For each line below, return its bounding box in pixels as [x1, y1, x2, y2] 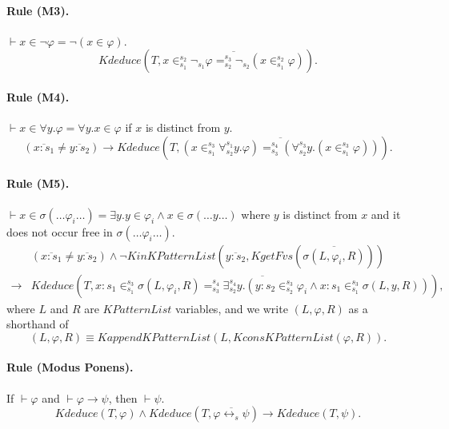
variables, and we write [174, 300, 288, 316]
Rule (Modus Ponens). [6, 359, 134, 375]
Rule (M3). [6, 2, 70, 18]
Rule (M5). [6, 175, 70, 192]
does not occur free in [6, 223, 113, 240]
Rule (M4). [6, 88, 70, 105]
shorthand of [6, 316, 69, 332]
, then [108, 389, 138, 406]
